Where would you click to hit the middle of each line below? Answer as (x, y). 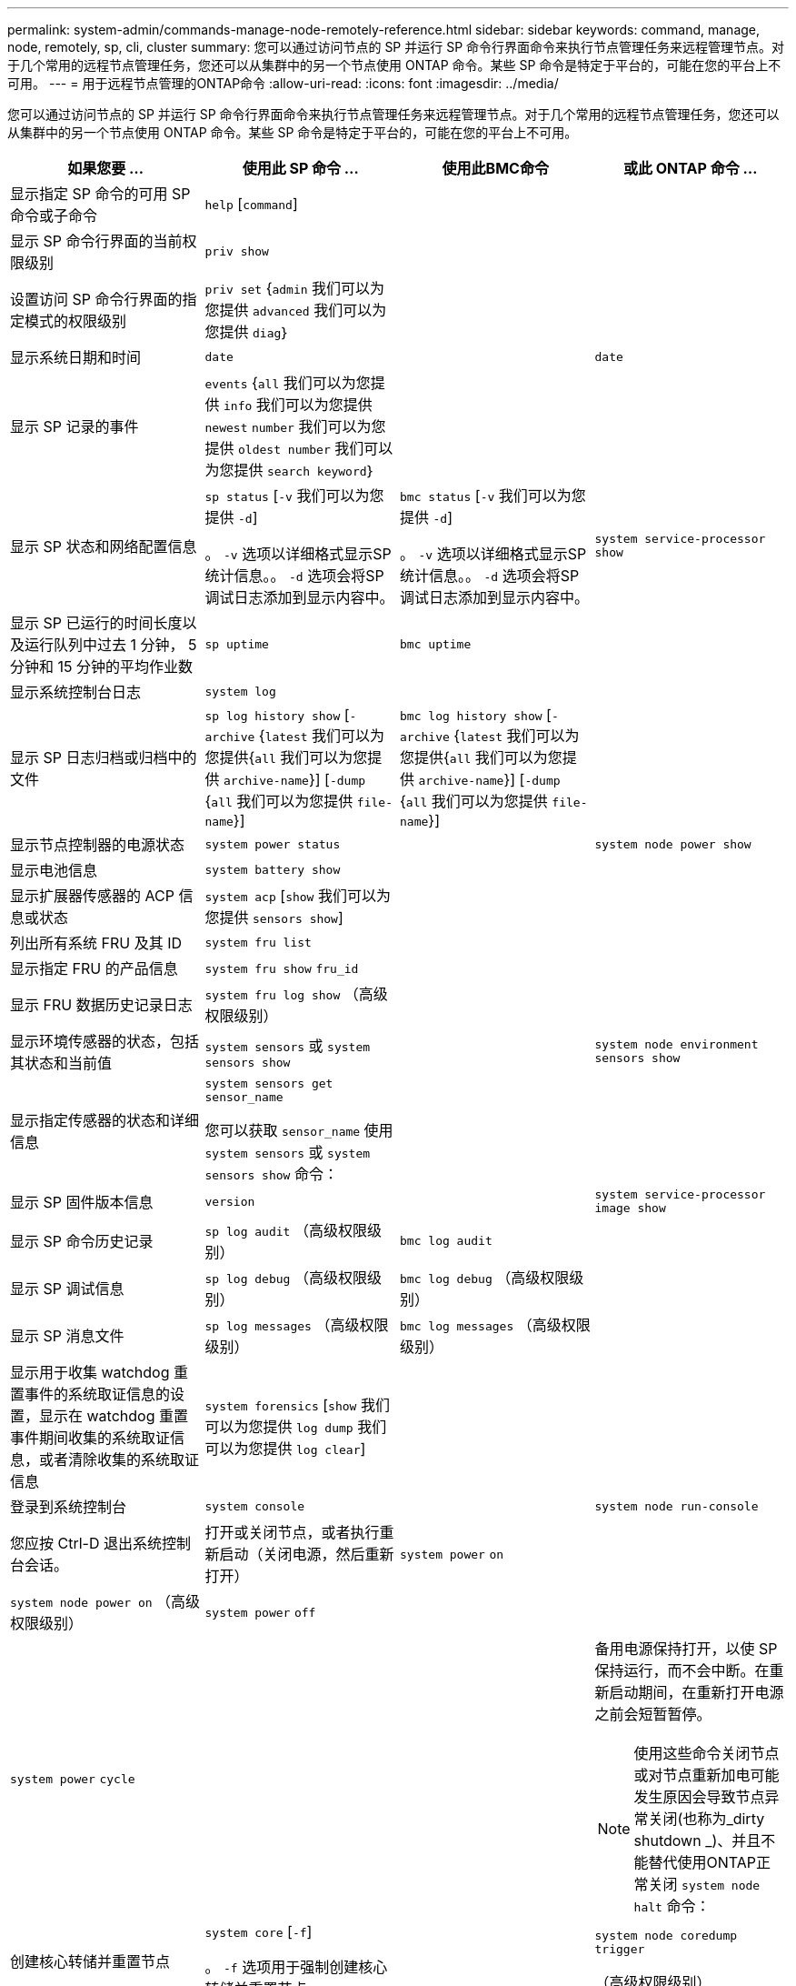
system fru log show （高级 (296, 994)
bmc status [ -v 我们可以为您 (493, 496)
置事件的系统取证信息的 (90, 1394)
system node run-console (677, 1506)
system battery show (273, 869)
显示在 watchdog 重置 (114, 1416)
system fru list (258, 942)
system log (240, 691)
